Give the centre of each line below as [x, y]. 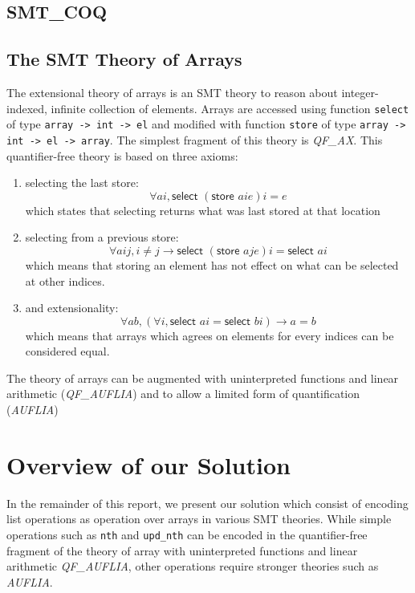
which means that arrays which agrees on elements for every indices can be [210, 335]
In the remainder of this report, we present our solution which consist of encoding [207, 503]
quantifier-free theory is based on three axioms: [122, 155]
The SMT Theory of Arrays [124, 59]
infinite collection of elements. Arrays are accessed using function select [230, 108]
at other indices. [65, 280]
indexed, [27, 108]
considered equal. [67, 351]
